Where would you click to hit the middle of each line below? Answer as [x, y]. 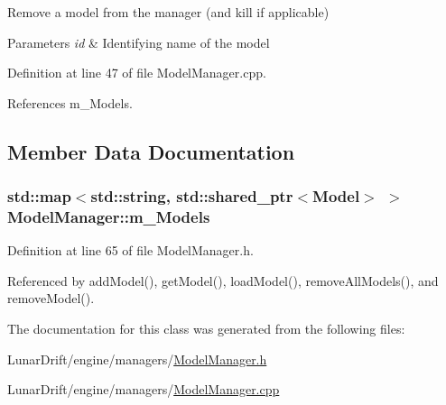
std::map [39, 196]
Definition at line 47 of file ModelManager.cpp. [137, 73]
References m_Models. [70, 102]
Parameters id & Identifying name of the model [139, 42]
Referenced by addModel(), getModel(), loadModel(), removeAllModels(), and [223, 280]
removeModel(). [51, 298]
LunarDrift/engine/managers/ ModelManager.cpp [144, 389]
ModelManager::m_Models [109, 216]
